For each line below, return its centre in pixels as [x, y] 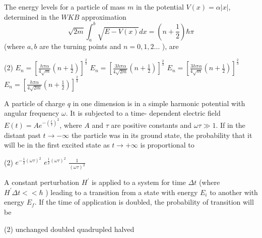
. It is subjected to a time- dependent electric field [143, 113]
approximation [104, 16]
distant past [22, 135]
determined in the [31, 16]
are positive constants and [151, 125]
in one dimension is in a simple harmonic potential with [159, 103]
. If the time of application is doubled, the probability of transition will [144, 202]
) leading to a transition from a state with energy [122, 192]
